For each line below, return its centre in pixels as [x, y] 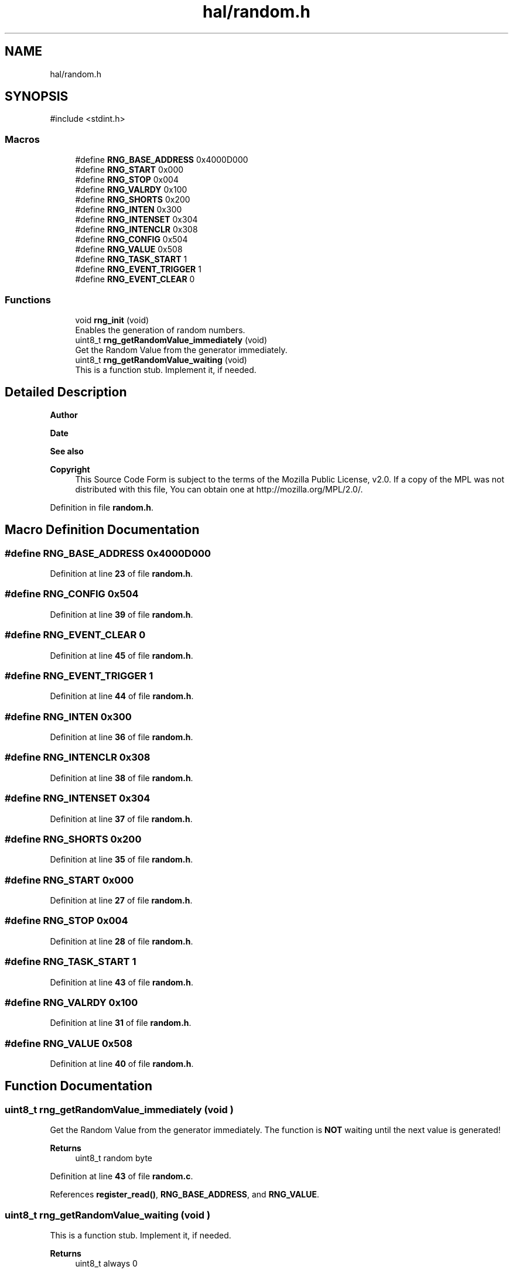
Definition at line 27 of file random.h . [121, 900]
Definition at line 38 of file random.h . [122, 778]
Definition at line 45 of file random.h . [122, 655]
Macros [22, 139]
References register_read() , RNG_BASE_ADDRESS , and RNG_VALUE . [185, 1195]
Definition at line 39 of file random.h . [122, 614]
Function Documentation [78, 1086]
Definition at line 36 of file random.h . [122, 737]
